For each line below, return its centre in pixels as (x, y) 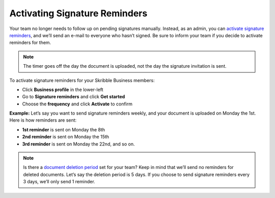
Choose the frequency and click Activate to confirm (77, 104)
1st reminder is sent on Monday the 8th (64, 129)
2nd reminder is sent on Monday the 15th (66, 137)
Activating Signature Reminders (78, 13)
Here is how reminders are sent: (43, 120)
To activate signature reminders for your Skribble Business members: (82, 80)
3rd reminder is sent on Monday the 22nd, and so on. (78, 144)
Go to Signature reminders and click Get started (74, 97)
